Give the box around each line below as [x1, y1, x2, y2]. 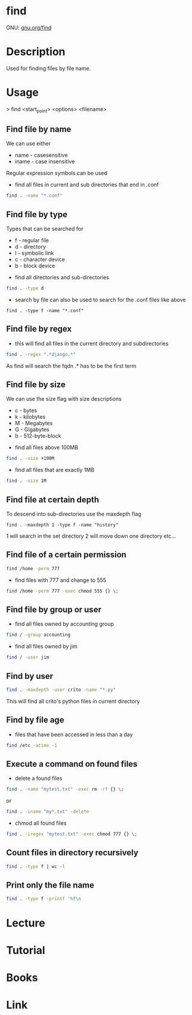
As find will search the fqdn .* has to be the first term [6, 362, 137, 369]
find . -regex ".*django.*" [6, 351, 76, 357]
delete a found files [14, 775, 63, 782]
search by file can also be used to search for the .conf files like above [14, 296, 186, 303]
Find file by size [6, 380, 66, 390]
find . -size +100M [6, 456, 55, 462]
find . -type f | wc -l [6, 863, 66, 870]
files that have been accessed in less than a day [14, 731, 133, 738]
